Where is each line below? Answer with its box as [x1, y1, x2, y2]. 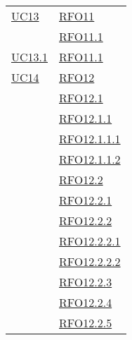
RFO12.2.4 [59, 294, 112, 310]
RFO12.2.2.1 [59, 233, 121, 249]
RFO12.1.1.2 [59, 151, 121, 167]
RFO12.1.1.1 [59, 130, 121, 147]
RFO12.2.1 [59, 192, 112, 208]
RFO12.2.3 [59, 274, 112, 290]
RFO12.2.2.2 [59, 253, 121, 269]
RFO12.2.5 [59, 315, 112, 331]
